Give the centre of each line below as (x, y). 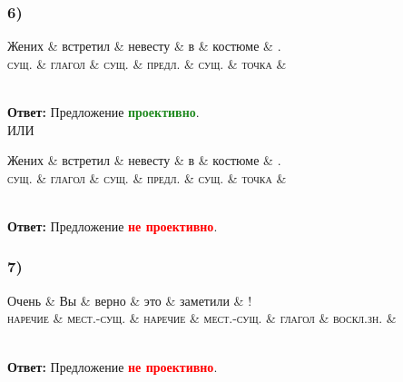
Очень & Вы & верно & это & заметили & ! (130, 300)
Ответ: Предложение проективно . (103, 112)
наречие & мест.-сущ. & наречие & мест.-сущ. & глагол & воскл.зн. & (202, 318)
